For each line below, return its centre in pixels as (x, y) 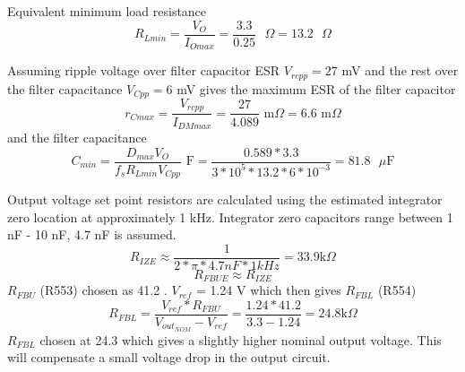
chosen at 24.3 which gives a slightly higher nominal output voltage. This (241, 339)
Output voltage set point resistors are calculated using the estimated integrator (225, 199)
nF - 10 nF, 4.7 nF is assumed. (92, 234)
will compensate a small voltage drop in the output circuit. (169, 357)
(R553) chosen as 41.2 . (103, 290)
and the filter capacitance (77, 137)
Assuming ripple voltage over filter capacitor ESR (144, 70)
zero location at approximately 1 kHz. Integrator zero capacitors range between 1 (230, 216)
